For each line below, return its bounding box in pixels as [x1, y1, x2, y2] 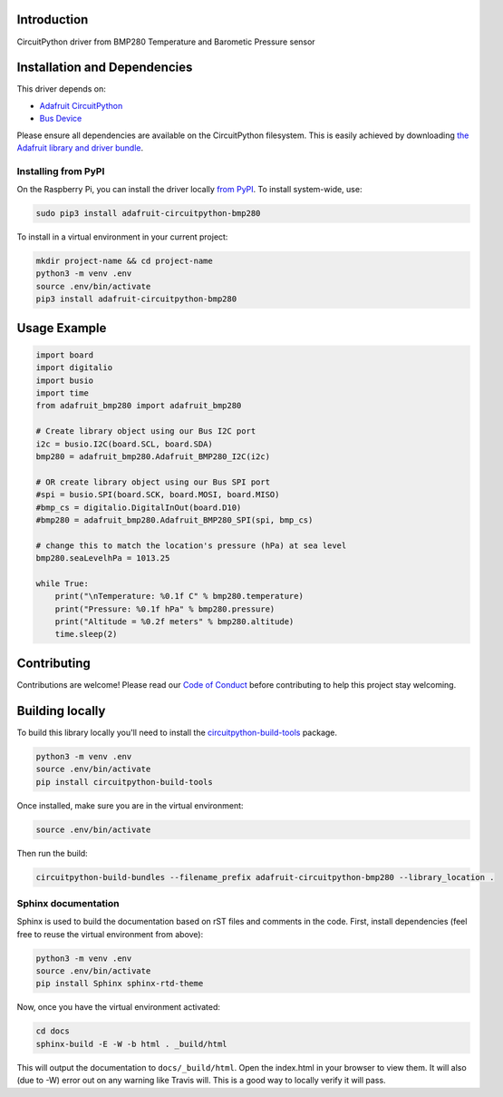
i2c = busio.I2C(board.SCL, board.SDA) [35, 438, 213, 449]
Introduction [16, 12, 89, 27]
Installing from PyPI [16, 164, 105, 177]
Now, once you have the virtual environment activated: [16, 1002, 221, 1013]
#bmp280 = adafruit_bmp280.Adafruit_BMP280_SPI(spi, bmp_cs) [35, 514, 314, 525]
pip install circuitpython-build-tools [35, 777, 213, 787]
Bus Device [39, 113, 82, 124]
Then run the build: [16, 847, 88, 858]
